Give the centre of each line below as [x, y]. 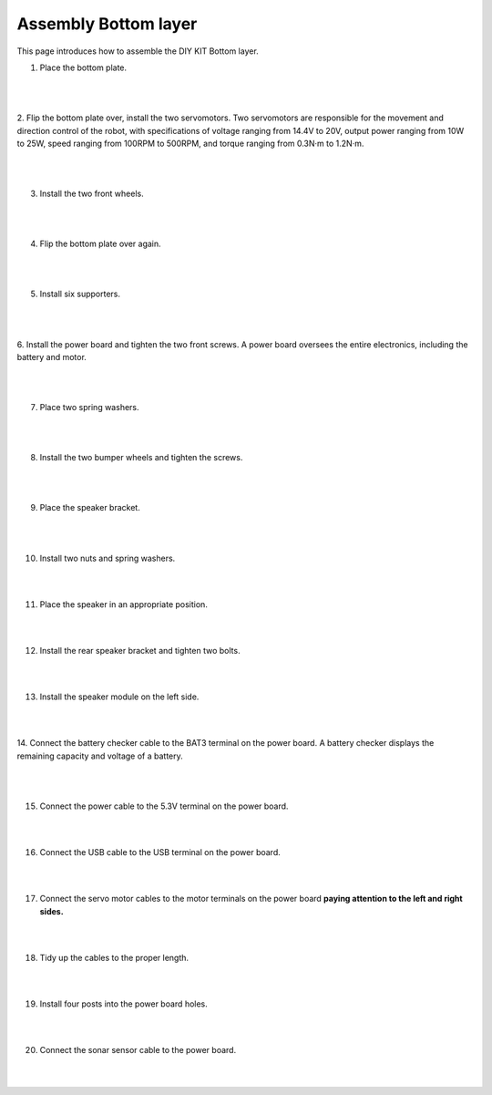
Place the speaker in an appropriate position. [124, 604]
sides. [51, 911]
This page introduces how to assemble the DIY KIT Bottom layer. [138, 51]
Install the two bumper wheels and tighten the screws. [141, 458]
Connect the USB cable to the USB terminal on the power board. [160, 852]
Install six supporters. [80, 294]
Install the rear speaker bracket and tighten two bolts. [140, 651]
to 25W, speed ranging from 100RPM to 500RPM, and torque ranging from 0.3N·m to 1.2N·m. [190, 143]
